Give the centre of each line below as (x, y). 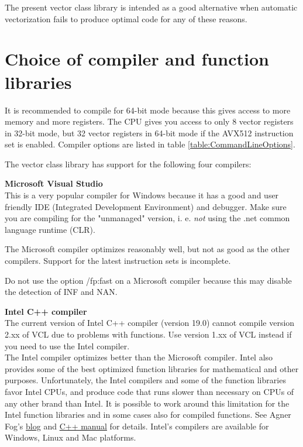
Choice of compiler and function (137, 59)
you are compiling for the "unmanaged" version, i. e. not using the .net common (147, 218)
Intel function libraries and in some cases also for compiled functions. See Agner (148, 415)
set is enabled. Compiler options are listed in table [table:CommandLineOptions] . (150, 144)
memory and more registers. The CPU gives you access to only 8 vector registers (149, 121)
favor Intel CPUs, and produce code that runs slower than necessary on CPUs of (149, 391)
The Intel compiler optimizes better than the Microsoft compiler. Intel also (139, 357)
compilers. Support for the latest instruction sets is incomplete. (118, 261)
